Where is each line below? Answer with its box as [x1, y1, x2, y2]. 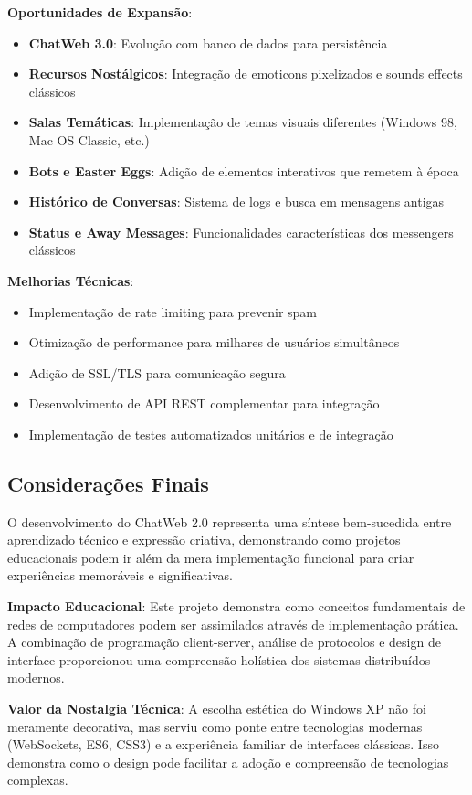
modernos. [7, 668, 65, 687]
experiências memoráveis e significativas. [7, 566, 233, 585]
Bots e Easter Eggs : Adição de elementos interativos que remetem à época [28, 161, 459, 180]
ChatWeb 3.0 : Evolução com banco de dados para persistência [28, 33, 388, 52]
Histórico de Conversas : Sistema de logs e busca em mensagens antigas [28, 192, 445, 211]
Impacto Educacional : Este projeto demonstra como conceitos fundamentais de [7, 597, 466, 616]
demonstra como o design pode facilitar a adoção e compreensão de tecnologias [7, 752, 449, 771]
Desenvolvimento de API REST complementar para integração [28, 394, 380, 413]
